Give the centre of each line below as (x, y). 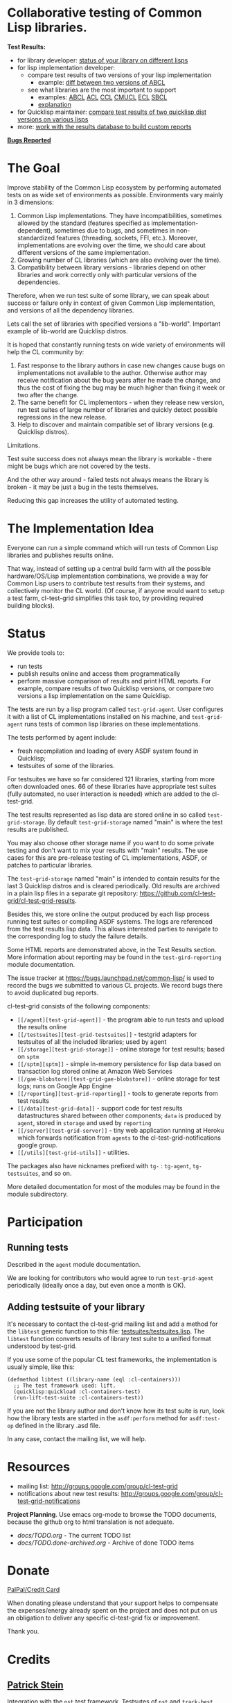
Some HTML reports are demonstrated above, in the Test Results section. (112, 949)
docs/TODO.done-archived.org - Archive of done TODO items (106, 1543)
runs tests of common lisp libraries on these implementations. (112, 724)
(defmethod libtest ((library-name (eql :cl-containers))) (94, 1379)
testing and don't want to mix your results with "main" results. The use (108, 850)
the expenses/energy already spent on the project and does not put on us (112, 1611)
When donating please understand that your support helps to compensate (113, 1603)
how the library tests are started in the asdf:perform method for (98, 1418)
